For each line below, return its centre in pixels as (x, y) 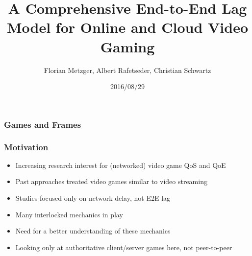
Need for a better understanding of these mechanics (93, 231)
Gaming (127, 46)
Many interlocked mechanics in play (69, 214)
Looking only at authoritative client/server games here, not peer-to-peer (124, 247)
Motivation (26, 147)
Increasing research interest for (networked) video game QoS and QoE (121, 165)
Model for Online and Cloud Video (127, 27)
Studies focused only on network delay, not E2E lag (93, 198)
